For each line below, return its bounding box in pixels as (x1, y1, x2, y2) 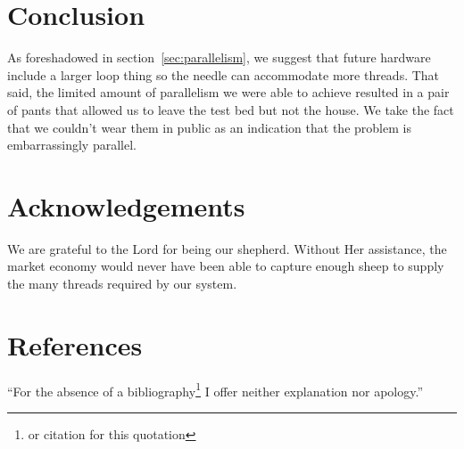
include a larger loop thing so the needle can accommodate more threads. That (7, 65, 440, 84)
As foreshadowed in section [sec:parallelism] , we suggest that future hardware (7, 48, 431, 67)
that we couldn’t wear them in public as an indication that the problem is (7, 118, 411, 136)
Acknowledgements (7, 187, 245, 224)
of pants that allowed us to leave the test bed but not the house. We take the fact (7, 100, 454, 118)
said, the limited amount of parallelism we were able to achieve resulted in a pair (7, 83, 450, 102)
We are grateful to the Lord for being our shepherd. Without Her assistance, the (7, 239, 447, 257)
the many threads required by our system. (7, 274, 237, 292)
